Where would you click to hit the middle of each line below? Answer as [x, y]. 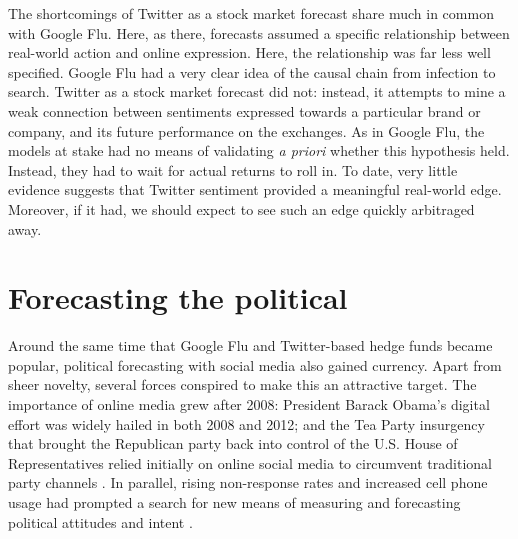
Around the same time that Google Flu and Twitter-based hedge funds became [250, 345]
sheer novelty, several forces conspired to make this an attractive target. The [242, 384]
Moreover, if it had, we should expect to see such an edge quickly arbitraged [241, 208]
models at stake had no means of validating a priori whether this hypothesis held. [259, 150]
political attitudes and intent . [100, 521]
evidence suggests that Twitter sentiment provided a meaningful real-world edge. [255, 189]
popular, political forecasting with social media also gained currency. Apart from [255, 364]
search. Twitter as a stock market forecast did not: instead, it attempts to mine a [257, 91]
